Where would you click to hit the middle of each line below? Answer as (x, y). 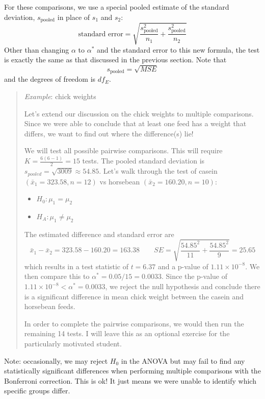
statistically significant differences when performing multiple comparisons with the (132, 371)
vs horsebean (120, 181)
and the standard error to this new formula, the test (178, 49)
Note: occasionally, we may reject (56, 360)
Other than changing (37, 49)
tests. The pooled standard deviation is (143, 161)
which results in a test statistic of (76, 266)
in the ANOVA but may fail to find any (183, 360)
